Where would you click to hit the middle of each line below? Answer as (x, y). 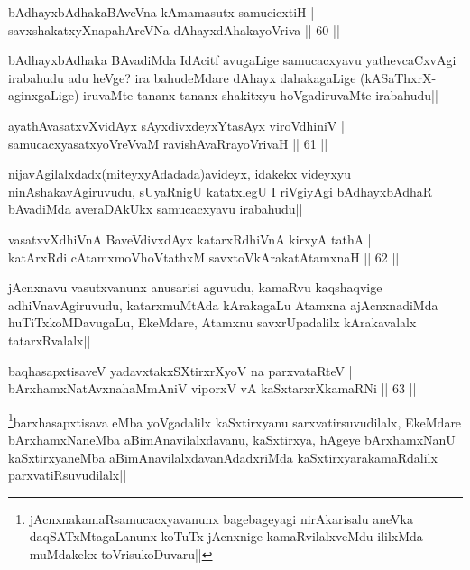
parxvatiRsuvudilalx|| (68, 475)
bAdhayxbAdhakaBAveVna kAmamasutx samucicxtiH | (161, 12)
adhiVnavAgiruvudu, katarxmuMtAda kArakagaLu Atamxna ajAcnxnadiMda (223, 304)
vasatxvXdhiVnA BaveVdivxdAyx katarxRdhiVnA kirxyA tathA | (190, 239)
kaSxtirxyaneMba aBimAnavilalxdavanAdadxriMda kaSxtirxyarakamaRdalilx (223, 457)
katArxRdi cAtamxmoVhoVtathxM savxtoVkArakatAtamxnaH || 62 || (204, 257)
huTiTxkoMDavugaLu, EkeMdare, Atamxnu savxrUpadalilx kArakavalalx (212, 322)
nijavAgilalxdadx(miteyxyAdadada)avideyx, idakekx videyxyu (180, 174)
